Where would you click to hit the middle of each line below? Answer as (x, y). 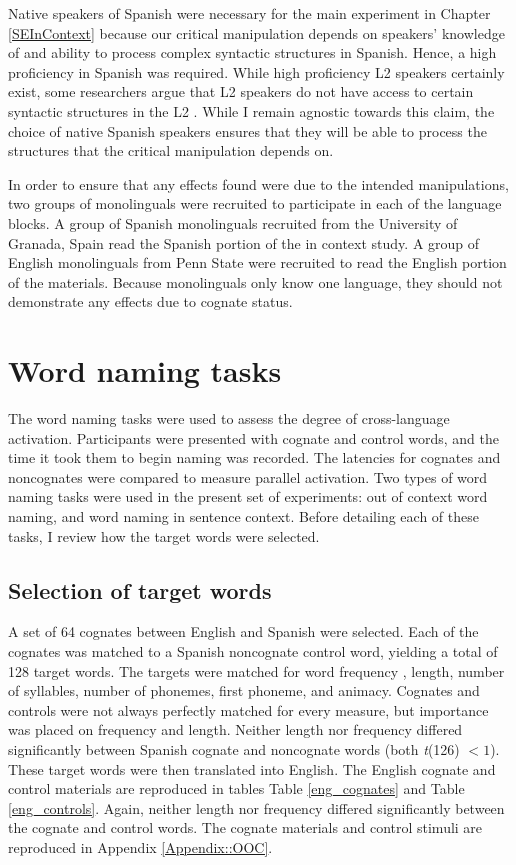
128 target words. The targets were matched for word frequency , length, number (256, 670)
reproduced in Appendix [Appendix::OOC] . (140, 846)
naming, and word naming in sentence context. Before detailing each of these (243, 516)
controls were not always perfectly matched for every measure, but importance (248, 709)
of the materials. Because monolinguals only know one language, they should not (255, 281)
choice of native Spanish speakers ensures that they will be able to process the (247, 130)
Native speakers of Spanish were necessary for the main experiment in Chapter (249, 13)
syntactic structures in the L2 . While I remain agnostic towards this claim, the (251, 110)
